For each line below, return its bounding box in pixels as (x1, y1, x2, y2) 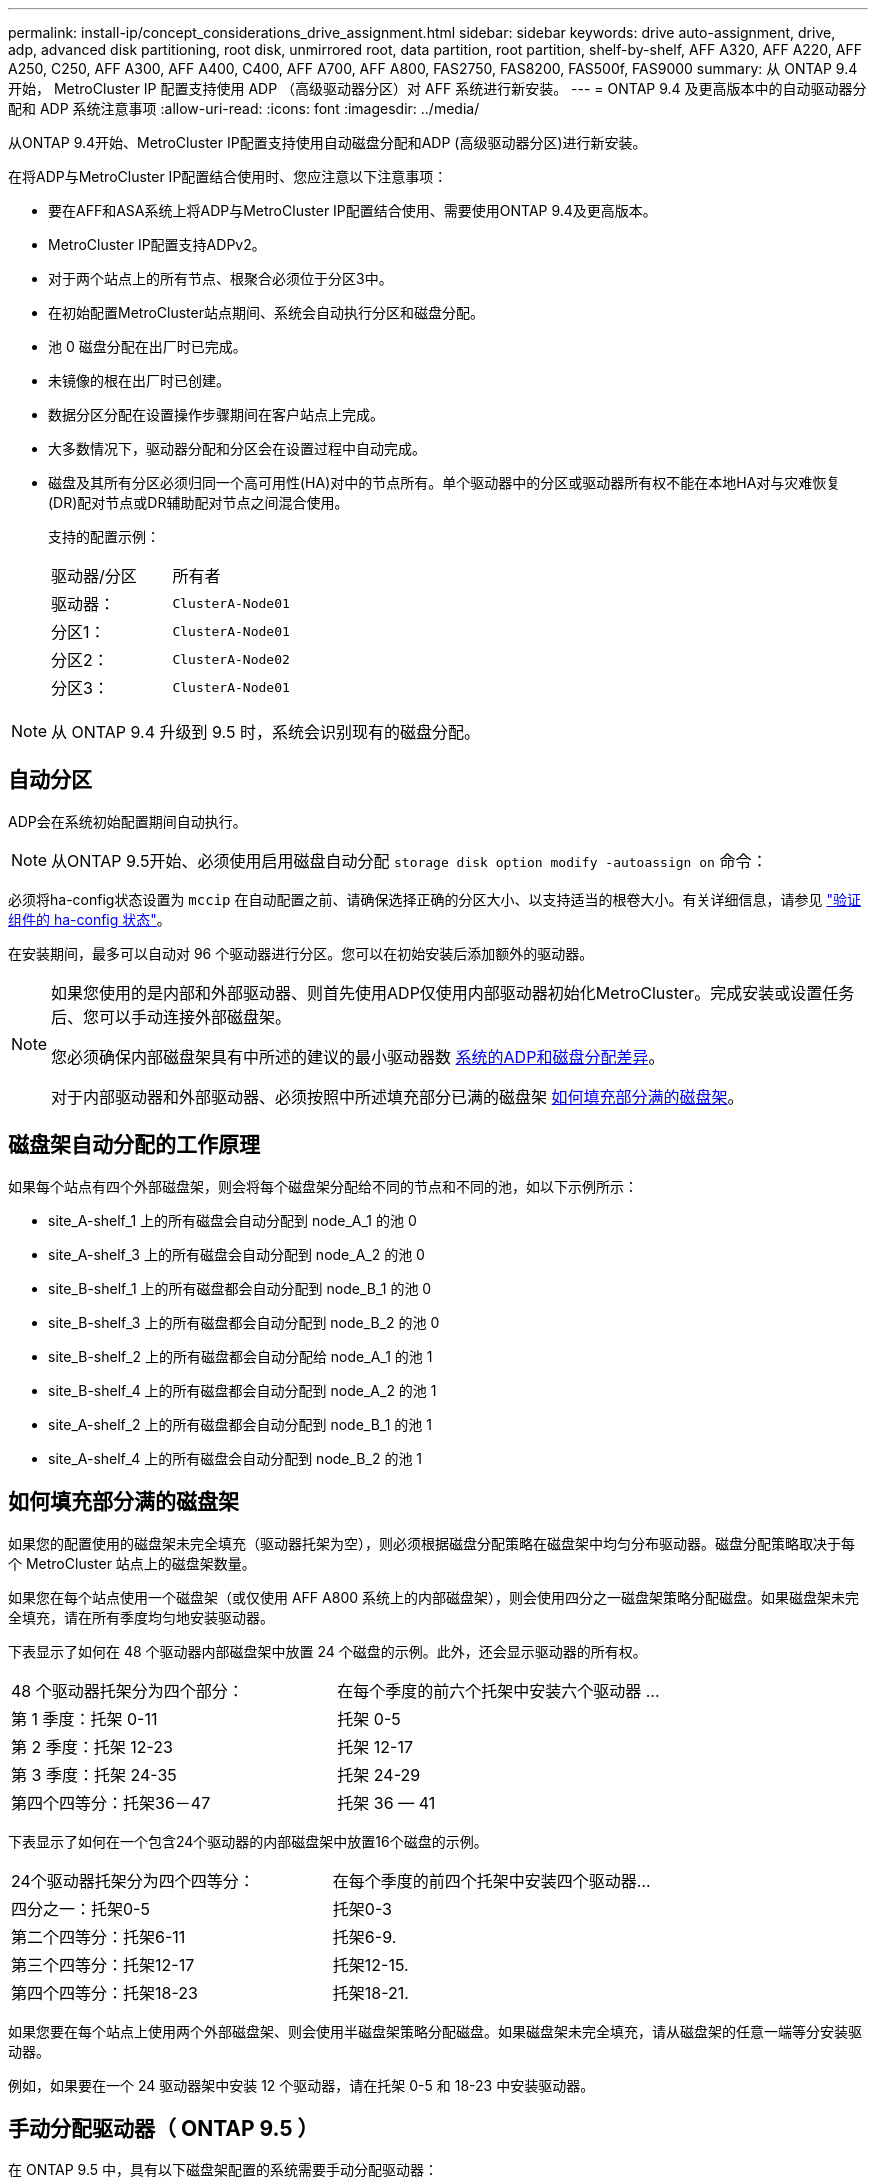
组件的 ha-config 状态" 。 (8, 910, 171, 928)
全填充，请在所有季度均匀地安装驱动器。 (8, 1608, 274, 1626)
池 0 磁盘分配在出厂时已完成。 (48, 338, 247, 355)
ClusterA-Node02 (172, 651, 290, 667)
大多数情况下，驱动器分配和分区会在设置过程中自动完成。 (48, 440, 426, 457)
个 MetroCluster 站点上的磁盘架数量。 (8, 1554, 256, 1572)
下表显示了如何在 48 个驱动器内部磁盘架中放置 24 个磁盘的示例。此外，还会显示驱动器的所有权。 (8, 1642, 647, 1660)
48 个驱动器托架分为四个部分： (11, 1680, 244, 1701)
